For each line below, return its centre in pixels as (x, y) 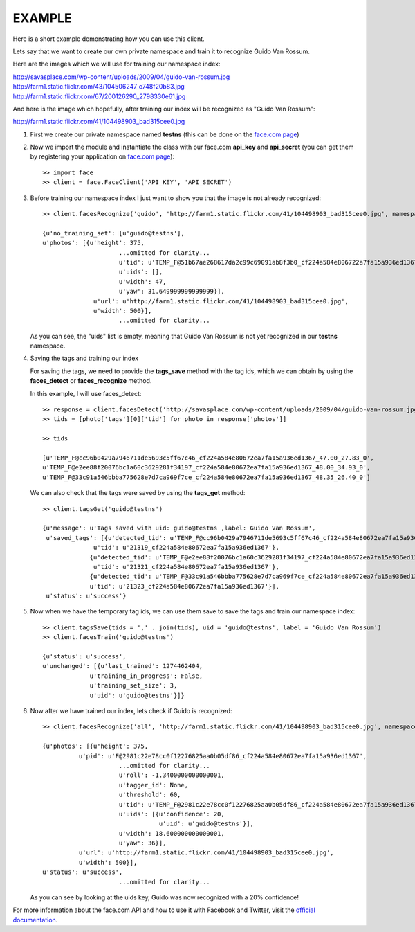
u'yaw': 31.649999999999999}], (172, 292)
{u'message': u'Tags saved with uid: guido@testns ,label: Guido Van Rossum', (179, 528)
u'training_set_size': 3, (133, 686)
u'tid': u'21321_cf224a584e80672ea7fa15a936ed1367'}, (186, 567)
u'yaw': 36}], (142, 843)
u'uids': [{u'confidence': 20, (172, 814)
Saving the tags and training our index (84, 358)
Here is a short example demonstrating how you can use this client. (109, 39)
